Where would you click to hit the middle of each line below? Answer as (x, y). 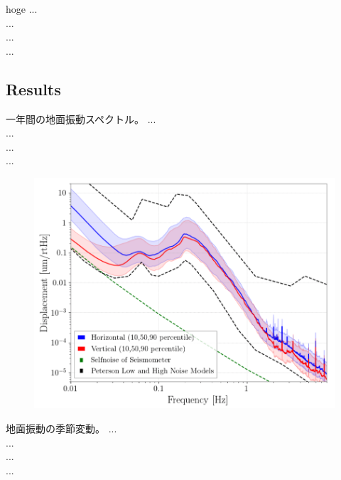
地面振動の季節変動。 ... (61, 428)
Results (33, 89)
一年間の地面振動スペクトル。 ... (81, 118)
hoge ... (22, 9)
